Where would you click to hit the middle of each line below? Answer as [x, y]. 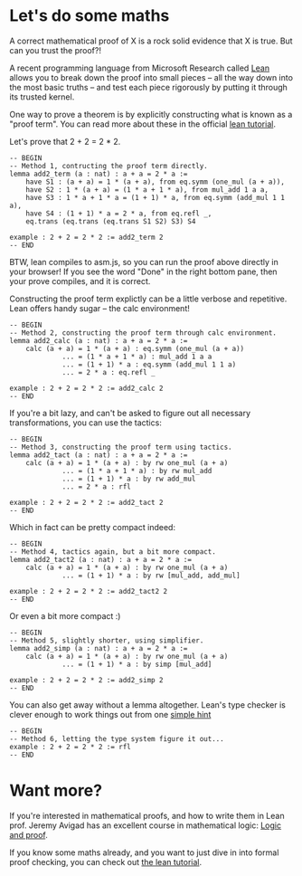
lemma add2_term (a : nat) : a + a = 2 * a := [99, 174]
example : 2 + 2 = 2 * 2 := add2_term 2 [87, 237]
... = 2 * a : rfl [96, 486]
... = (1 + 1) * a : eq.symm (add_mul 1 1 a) [149, 364]
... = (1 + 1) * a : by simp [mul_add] [137, 664]
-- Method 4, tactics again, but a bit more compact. [113, 552]
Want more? [56, 790]
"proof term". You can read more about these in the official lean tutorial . [142, 124]
